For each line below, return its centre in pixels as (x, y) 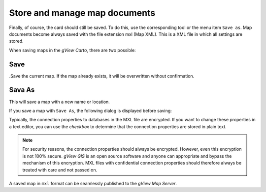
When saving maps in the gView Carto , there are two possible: (72, 50)
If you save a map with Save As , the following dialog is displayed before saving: (90, 110)
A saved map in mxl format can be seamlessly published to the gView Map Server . (93, 184)
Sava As (22, 90)
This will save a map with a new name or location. (60, 102)
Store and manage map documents (82, 13)
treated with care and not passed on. (60, 170)
